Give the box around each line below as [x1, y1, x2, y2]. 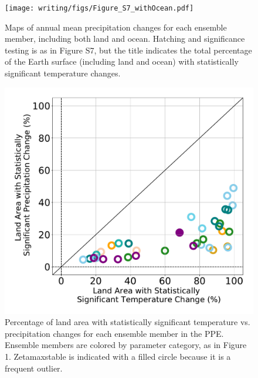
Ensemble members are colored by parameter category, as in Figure [5, 339, 247, 351]
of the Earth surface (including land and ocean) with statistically [5, 55, 239, 68]
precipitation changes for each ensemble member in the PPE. [5, 327, 224, 339]
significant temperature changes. [5, 67, 121, 79]
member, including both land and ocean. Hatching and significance [5, 32, 245, 45]
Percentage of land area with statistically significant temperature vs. [5, 316, 250, 328]
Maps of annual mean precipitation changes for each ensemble [5, 21, 227, 33]
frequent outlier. [5, 362, 63, 374]
